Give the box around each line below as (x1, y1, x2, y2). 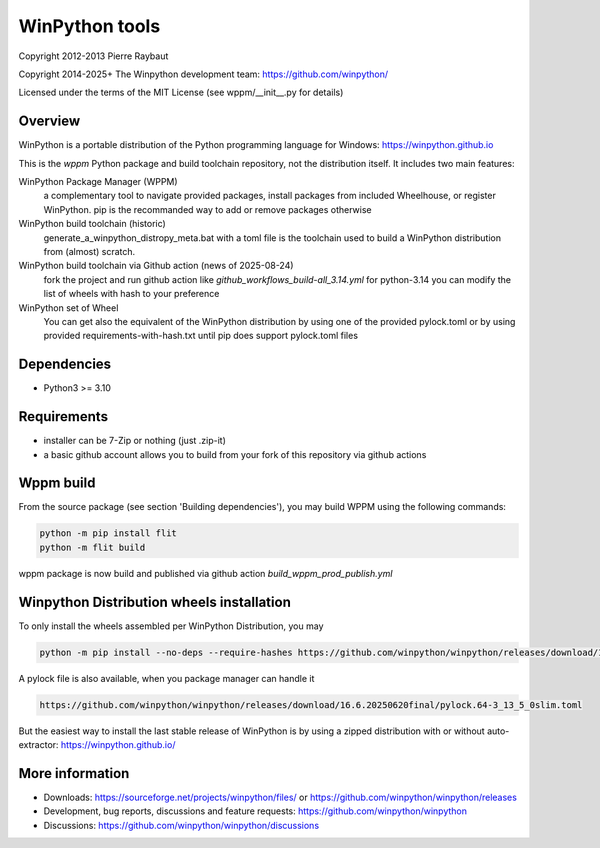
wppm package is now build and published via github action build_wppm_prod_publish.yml (18, 567, 393, 579)
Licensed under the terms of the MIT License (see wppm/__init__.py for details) (18, 86, 344, 99)
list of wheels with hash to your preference (43, 288, 220, 300)
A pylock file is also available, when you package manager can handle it (18, 672, 315, 684)
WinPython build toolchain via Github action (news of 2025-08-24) (18, 260, 294, 272)
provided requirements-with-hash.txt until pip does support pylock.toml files (43, 330, 359, 342)
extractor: (18, 739, 59, 751)
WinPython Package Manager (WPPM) (18, 176, 179, 188)
